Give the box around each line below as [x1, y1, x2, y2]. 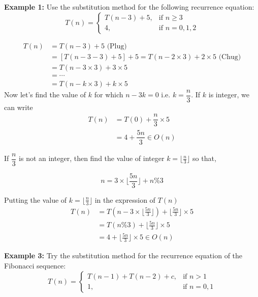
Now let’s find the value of [4, 89, 86, 100]
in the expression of [94, 194, 155, 205]
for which [94, 89, 123, 100]
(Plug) [107, 42, 127, 50]
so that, [192, 153, 216, 164]
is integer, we [208, 89, 249, 100]
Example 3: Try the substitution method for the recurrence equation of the [4, 250, 243, 261]
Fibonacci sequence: [4, 260, 66, 271]
